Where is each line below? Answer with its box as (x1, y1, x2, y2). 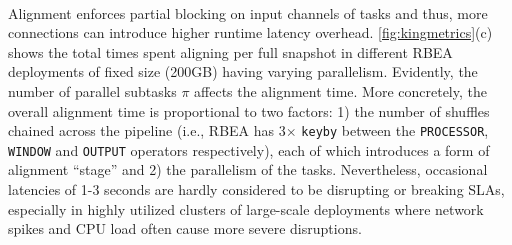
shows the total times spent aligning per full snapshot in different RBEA (8, 41, 453, 62)
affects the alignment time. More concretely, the (194, 80, 487, 101)
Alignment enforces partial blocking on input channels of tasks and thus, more (8, 2, 488, 23)
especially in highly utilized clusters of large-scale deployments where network (8, 198, 484, 219)
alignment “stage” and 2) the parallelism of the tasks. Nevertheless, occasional (8, 159, 488, 180)
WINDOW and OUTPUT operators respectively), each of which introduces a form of (8, 139, 490, 160)
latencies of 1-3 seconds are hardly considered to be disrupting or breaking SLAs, (8, 179, 505, 200)
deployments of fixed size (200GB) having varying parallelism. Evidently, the (8, 61, 478, 82)
